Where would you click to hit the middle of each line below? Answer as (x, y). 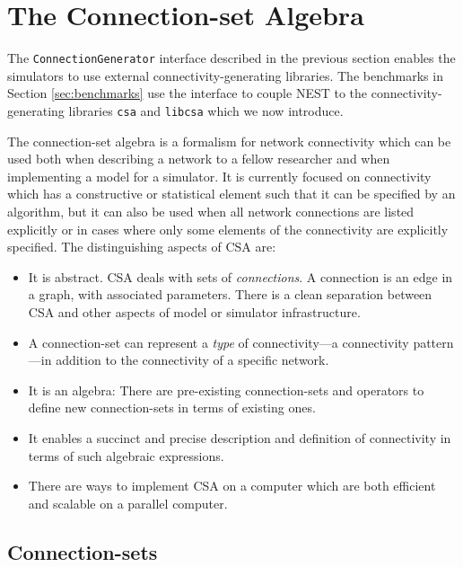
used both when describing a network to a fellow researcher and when (199, 159)
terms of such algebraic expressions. (126, 455)
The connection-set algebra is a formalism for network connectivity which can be (229, 141)
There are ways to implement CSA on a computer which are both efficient (232, 486)
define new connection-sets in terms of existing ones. (172, 408)
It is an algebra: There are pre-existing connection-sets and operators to (226, 390)
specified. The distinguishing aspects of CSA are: (142, 247)
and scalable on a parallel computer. (128, 503)
